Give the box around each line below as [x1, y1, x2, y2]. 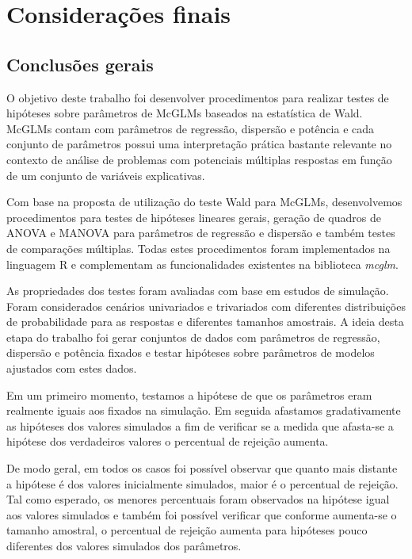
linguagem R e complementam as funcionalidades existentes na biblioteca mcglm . [6, 255, 399, 272]
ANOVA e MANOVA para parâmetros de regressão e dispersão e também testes [6, 224, 395, 241]
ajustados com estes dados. [6, 360, 137, 377]
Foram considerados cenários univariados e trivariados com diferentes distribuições [6, 297, 406, 314]
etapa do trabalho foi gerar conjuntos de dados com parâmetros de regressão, [6, 328, 380, 345]
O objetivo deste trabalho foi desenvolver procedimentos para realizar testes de [6, 89, 389, 105]
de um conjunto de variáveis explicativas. [6, 167, 205, 183]
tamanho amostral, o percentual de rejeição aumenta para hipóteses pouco [6, 522, 368, 538]
